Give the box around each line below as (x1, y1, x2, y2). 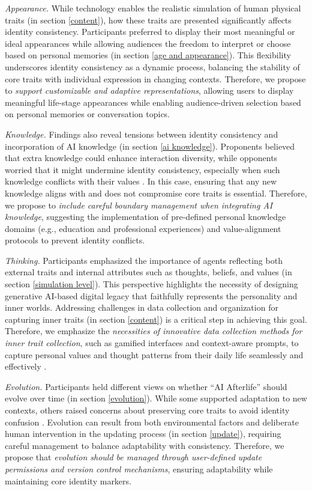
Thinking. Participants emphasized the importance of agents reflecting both (5, 254, 283, 266)
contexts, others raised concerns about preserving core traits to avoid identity (5, 404, 290, 416)
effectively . (5, 360, 47, 373)
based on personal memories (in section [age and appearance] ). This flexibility (5, 49, 291, 61)
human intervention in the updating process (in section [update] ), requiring (5, 427, 281, 440)
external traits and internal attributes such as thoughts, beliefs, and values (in (5, 266, 292, 278)
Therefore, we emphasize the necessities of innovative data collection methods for (5, 325, 302, 337)
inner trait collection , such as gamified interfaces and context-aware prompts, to (5, 337, 299, 349)
